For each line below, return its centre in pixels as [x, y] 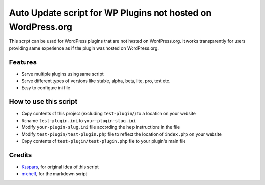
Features [23, 62]
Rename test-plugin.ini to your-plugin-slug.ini [79, 120]
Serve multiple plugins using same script [63, 74]
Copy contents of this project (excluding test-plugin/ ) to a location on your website [109, 114]
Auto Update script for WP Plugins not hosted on [110, 13]
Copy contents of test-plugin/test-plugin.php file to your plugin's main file [104, 141]
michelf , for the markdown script [54, 174]
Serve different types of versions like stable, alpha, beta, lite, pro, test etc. [96, 81]
